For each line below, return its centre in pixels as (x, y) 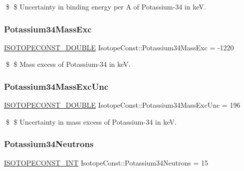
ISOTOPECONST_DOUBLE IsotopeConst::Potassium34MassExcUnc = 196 (122, 105)
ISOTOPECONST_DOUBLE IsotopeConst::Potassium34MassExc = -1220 (119, 47)
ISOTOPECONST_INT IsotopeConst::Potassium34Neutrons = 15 (106, 162)
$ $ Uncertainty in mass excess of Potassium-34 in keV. (91, 121)
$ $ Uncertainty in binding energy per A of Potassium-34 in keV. (106, 6)
